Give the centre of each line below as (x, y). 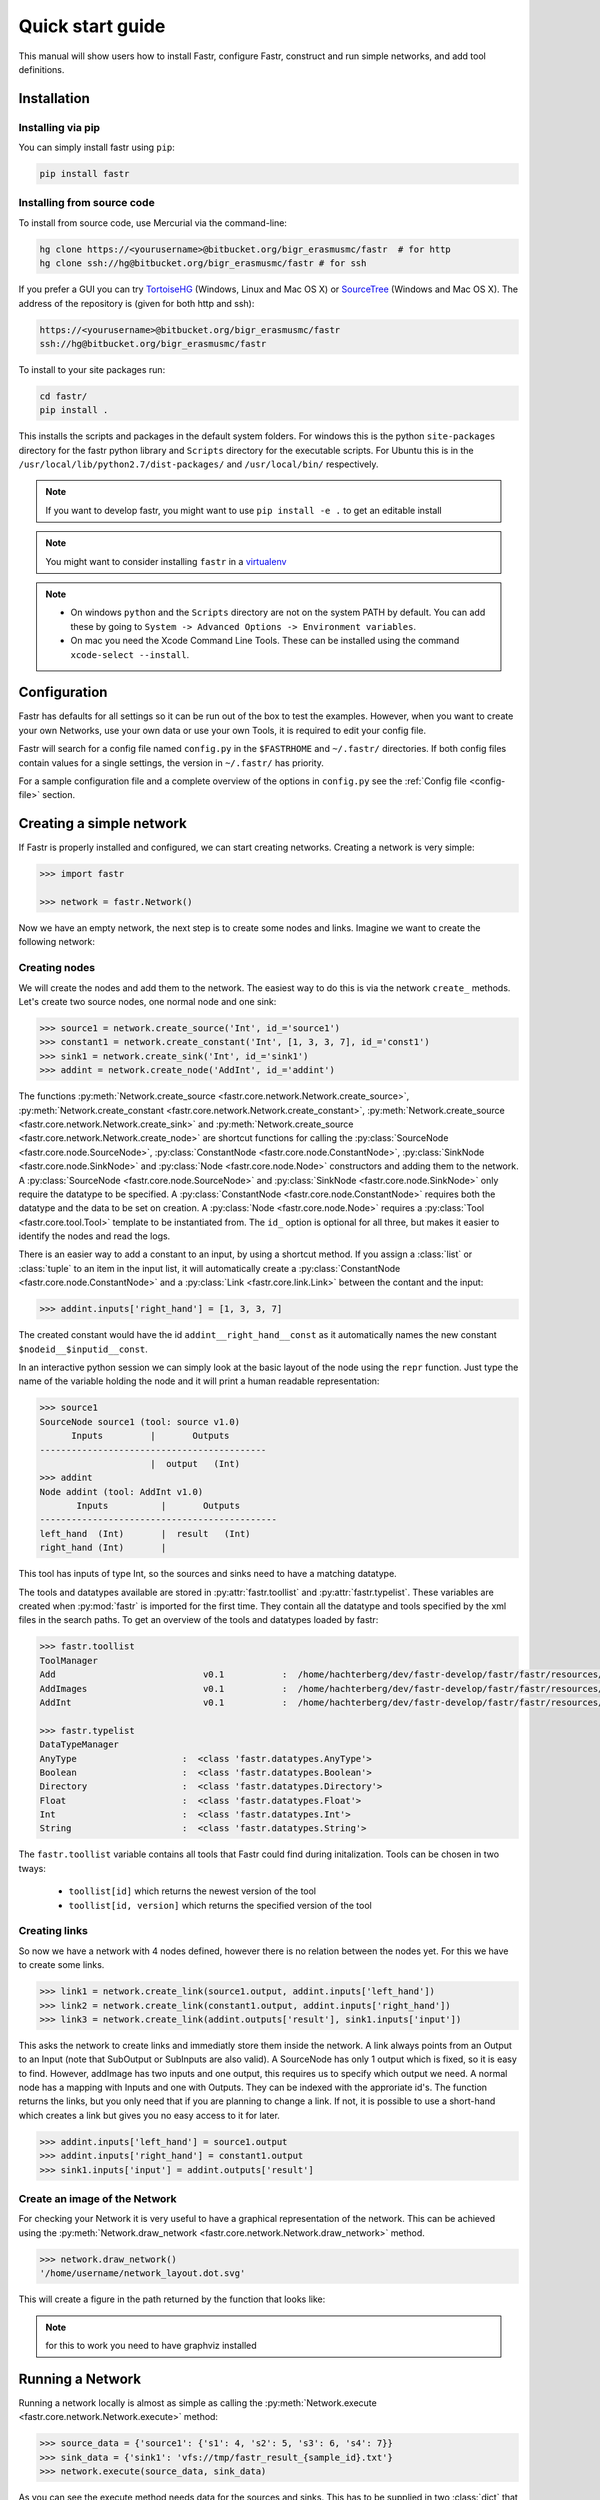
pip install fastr (84, 174)
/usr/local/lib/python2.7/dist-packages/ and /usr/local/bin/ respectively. (198, 464)
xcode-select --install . (130, 654)
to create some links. (61, 1965)
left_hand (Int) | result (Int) (145, 1533)
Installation (54, 98)
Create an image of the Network (97, 2198)
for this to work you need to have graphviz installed (151, 2345)
